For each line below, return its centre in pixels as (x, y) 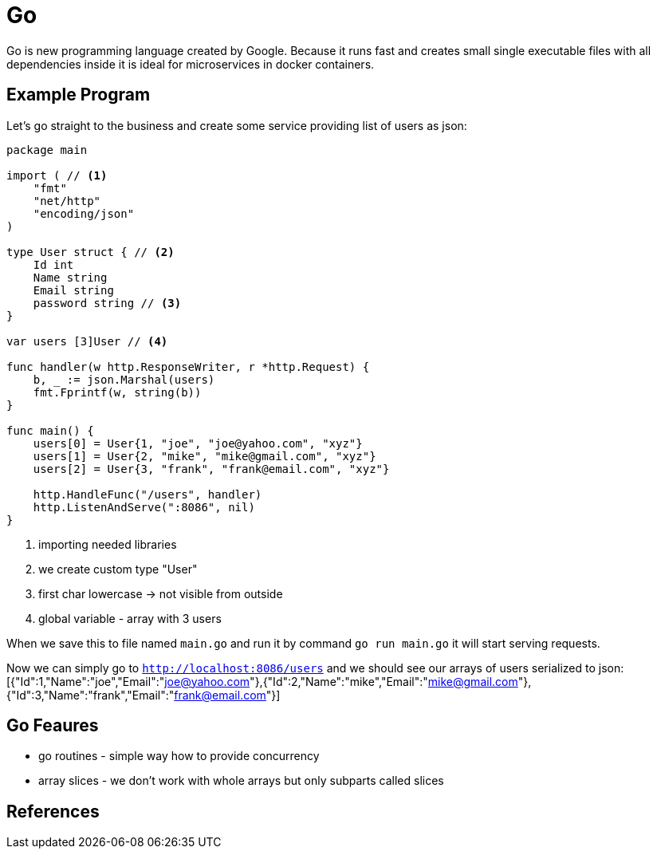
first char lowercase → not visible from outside (161, 593)
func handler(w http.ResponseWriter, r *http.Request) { (188, 366)
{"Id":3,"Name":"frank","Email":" (90, 695)
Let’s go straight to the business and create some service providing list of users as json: (237, 125)
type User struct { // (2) (90, 252)
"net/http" (67, 201)
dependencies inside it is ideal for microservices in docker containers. (191, 64)
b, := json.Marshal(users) (124, 379)
